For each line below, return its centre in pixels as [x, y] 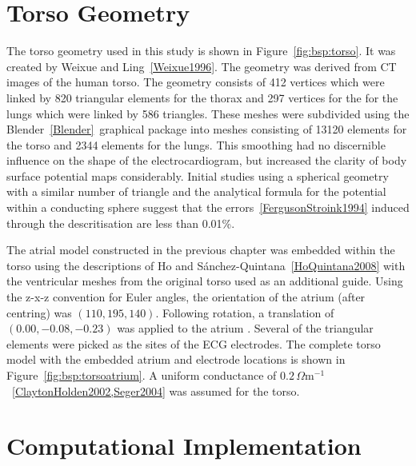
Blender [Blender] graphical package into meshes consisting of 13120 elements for [207, 129]
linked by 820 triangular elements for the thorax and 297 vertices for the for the [202, 97]
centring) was [39, 312]
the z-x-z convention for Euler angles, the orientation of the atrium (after [186, 297]
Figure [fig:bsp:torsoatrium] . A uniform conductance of [142, 375]
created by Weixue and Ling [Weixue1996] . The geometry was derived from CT [202, 66]
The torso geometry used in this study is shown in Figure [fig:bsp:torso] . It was [201, 51]
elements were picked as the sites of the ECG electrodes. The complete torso [194, 343]
